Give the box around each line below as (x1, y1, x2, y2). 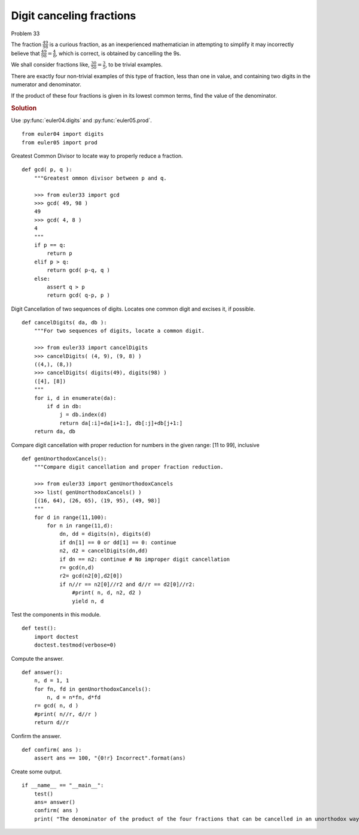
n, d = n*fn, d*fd (47, 694, 101, 701)
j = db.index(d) (59, 411, 107, 418)
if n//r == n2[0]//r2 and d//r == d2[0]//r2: (59, 581, 196, 588)
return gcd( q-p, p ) (47, 292, 111, 299)
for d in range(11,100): (34, 514, 107, 521)
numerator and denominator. (11, 81, 82, 88)
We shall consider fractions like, (11, 61, 90, 68)
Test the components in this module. (11, 611, 101, 618)
